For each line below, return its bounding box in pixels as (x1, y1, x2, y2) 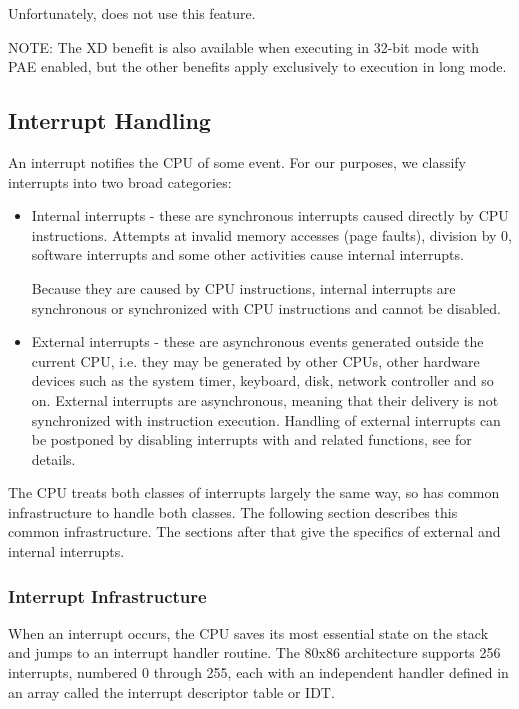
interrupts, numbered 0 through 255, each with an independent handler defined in (8, 662, 509, 683)
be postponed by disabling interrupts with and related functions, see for (31, 429, 472, 450)
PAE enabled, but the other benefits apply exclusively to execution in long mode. (8, 56, 507, 77)
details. (31, 448, 76, 469)
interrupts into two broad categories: (8, 171, 232, 192)
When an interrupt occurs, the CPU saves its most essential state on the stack (8, 622, 489, 643)
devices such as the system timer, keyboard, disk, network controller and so (31, 370, 494, 391)
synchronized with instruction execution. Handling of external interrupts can (31, 409, 501, 430)
